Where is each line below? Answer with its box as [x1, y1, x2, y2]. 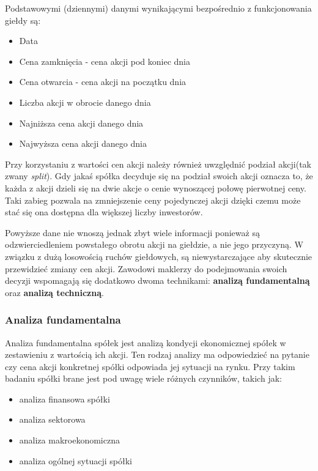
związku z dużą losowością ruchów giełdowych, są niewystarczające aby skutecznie [5, 250, 312, 262]
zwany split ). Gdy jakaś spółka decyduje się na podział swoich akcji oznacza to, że [5, 169, 313, 182]
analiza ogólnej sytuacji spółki [19, 454, 132, 467]
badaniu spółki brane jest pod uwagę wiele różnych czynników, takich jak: [5, 372, 282, 385]
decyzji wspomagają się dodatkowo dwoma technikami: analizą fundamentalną [5, 274, 310, 287]
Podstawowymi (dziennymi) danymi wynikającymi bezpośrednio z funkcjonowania [5, 2, 312, 14]
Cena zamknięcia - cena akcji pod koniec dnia [19, 54, 191, 67]
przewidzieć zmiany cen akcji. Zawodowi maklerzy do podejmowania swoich [5, 262, 287, 275]
